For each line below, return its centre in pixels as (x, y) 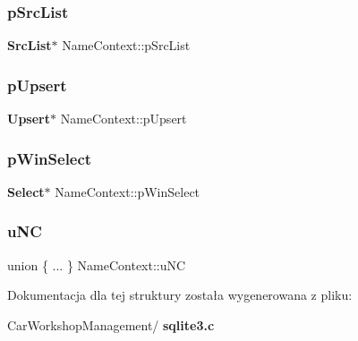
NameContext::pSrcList (126, 45)
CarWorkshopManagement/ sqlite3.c (111, 324)
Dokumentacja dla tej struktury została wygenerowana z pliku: (180, 295)
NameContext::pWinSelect (128, 191)
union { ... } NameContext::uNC (97, 264)
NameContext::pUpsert (124, 119)
